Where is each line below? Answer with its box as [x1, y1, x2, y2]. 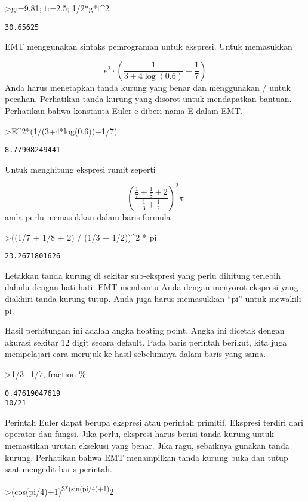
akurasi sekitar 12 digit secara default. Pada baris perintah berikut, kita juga [5, 335, 287, 348]
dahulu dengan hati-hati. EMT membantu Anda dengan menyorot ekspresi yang [5, 281, 298, 293]
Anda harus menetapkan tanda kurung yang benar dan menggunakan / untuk [5, 81, 291, 93]
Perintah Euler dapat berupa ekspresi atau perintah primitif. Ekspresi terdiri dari [5, 415, 303, 428]
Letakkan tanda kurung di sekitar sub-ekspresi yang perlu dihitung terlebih [5, 269, 281, 281]
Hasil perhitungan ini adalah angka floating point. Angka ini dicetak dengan [5, 324, 285, 337]
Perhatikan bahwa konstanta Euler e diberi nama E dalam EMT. [5, 104, 243, 117]
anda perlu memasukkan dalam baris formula [5, 210, 171, 223]
